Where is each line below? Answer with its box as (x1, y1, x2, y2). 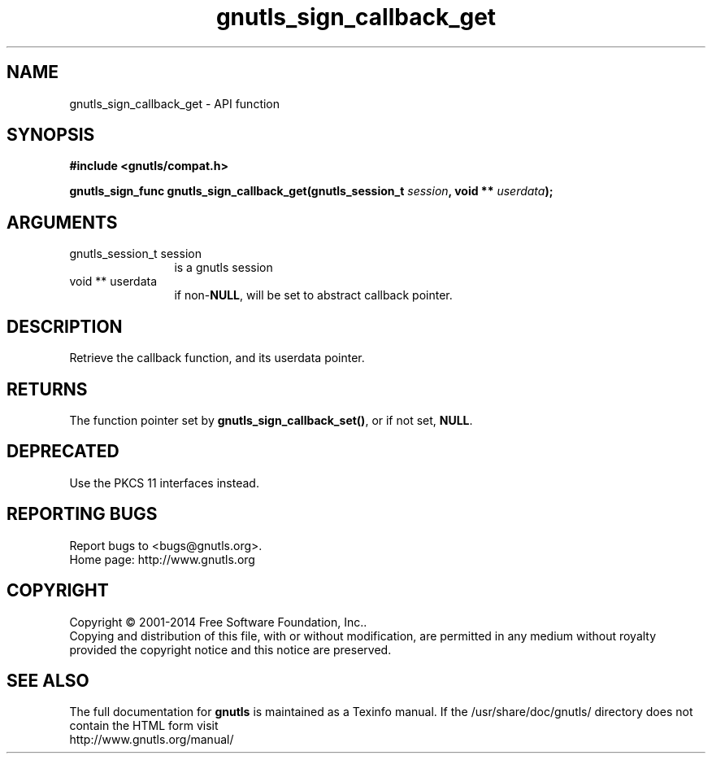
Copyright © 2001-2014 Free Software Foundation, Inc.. (69, 614, 367, 629)
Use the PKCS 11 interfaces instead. (69, 475, 259, 490)
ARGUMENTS (7, 212, 118, 233)
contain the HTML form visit (69, 719, 219, 733)
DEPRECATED (7, 441, 119, 462)
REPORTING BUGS (7, 504, 158, 525)
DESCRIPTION (7, 316, 123, 337)
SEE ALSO (7, 670, 89, 691)
